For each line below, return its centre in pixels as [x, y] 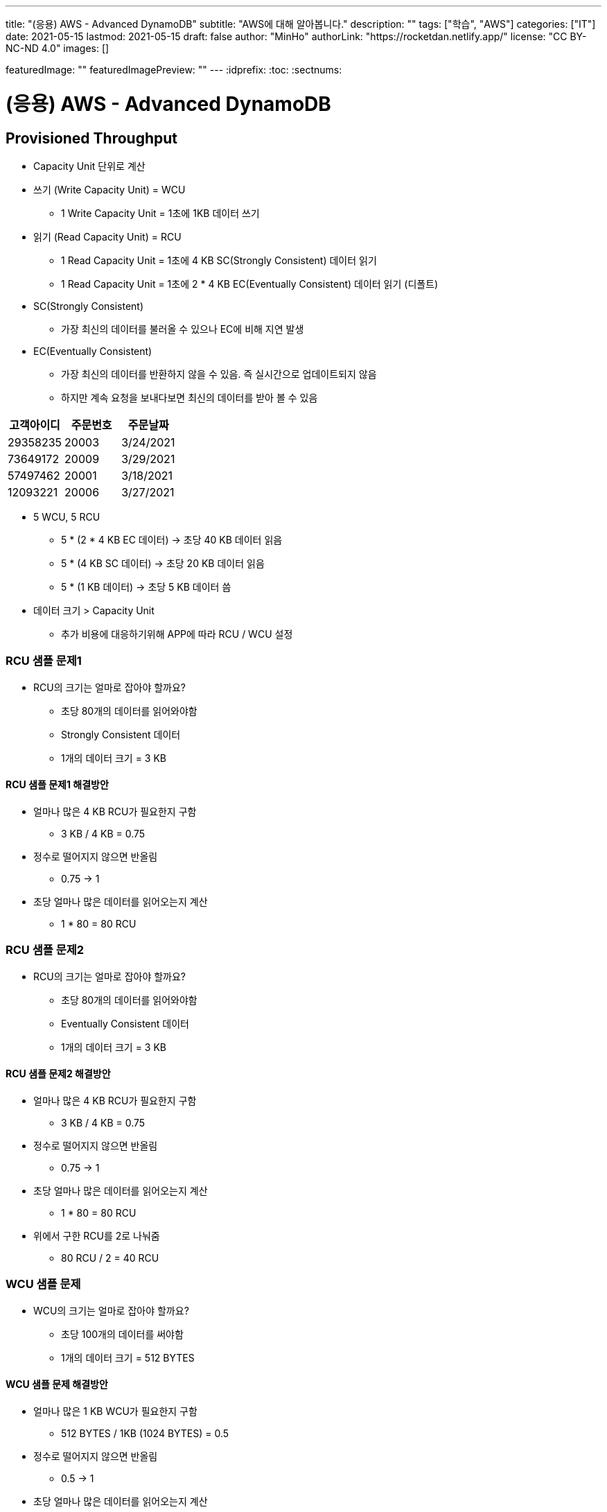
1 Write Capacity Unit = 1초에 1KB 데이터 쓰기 [160, 213]
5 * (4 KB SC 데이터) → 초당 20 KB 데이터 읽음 [163, 563]
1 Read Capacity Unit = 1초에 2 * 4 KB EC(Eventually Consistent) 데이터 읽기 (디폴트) [250, 284]
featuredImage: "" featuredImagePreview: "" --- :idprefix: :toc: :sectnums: [174, 70]
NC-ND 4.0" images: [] [58, 48]
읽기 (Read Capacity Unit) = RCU [107, 236]
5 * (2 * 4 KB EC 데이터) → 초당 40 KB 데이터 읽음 [172, 539]
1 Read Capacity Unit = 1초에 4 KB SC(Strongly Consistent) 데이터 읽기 [219, 260]
